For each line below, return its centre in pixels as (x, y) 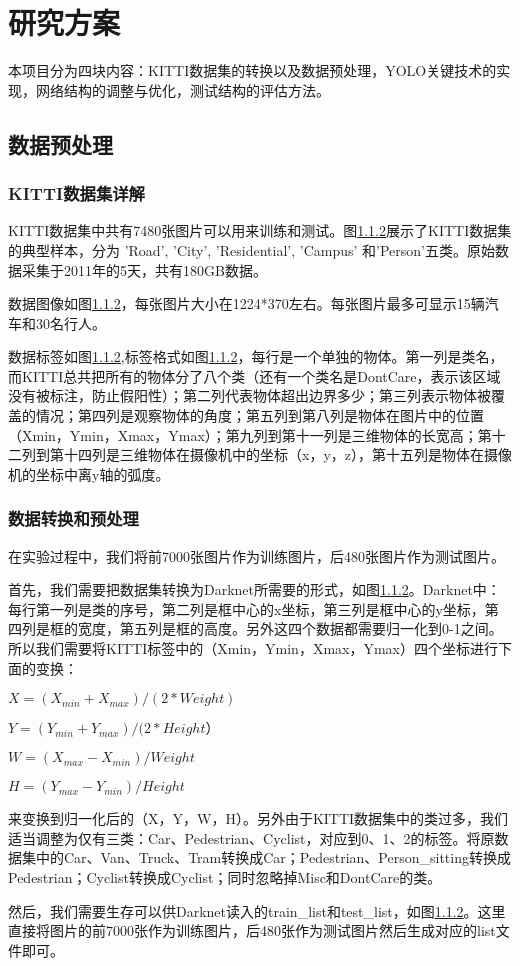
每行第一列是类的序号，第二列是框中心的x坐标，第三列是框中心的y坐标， (246, 608)
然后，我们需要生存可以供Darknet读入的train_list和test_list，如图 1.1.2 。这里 (257, 910)
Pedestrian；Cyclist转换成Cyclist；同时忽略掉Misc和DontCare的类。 (225, 877)
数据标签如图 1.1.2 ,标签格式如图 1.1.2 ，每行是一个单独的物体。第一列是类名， (256, 356)
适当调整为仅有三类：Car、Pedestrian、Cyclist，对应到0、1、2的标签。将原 (251, 837)
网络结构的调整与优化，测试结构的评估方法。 (182, 89)
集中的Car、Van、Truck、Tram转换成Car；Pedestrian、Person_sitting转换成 (266, 857)
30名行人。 (70, 322)
